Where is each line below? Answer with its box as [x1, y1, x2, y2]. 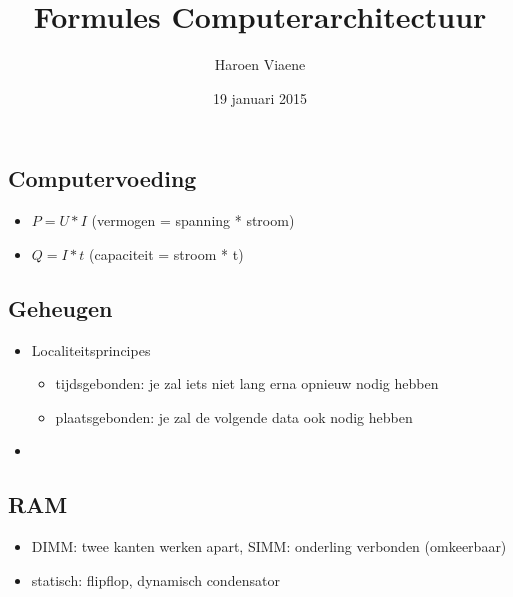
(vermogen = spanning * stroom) [91, 210, 295, 231]
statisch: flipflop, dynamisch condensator [31, 569, 280, 590]
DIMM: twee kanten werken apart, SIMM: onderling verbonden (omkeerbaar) [31, 536, 507, 557]
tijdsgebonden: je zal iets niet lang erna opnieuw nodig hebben [55, 373, 439, 394]
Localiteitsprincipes [31, 339, 151, 360]
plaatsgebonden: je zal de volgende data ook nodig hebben [55, 406, 413, 427]
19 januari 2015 [212, 87, 308, 108]
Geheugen [8, 292, 113, 323]
